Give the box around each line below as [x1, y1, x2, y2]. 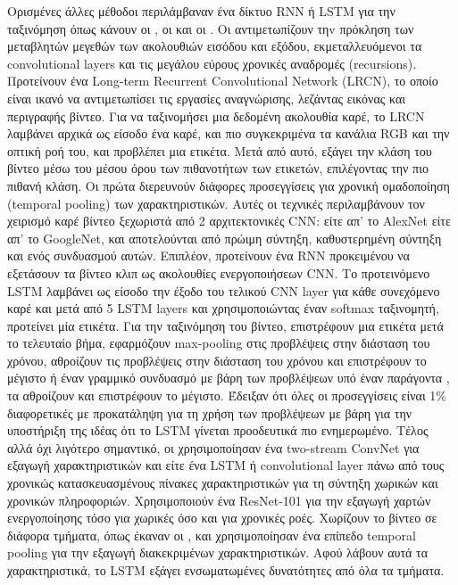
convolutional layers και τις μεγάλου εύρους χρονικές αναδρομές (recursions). [7, 54, 417, 72]
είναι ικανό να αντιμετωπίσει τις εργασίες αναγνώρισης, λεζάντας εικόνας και [7, 88, 405, 107]
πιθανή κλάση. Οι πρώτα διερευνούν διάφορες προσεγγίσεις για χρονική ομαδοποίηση [7, 176, 450, 194]
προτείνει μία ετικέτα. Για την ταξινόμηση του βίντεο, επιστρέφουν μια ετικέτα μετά [7, 316, 444, 334]
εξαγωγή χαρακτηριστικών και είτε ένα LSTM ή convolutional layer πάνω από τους [7, 456, 445, 474]
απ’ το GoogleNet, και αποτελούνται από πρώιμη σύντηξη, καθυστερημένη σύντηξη [7, 228, 442, 247]
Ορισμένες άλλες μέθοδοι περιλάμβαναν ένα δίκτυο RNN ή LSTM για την [7, 2, 396, 20]
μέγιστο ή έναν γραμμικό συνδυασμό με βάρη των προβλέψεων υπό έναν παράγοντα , [7, 368, 450, 387]
